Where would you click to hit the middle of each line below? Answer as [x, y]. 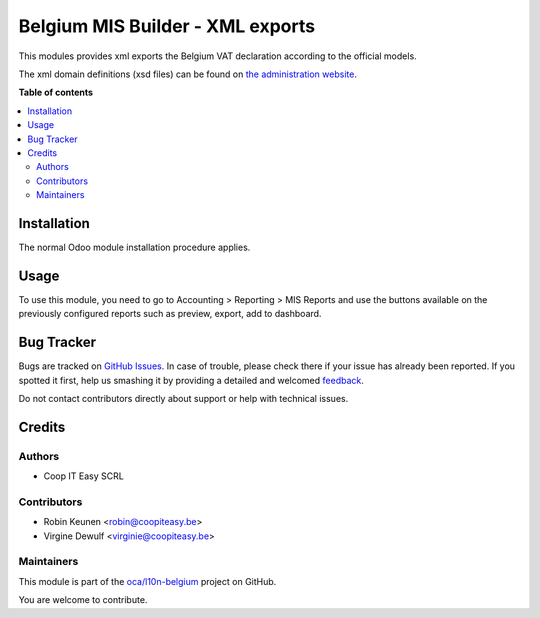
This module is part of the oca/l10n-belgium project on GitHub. [147, 581]
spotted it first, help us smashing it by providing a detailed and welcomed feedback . [191, 380]
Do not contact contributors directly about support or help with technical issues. [183, 398]
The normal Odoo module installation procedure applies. [134, 247]
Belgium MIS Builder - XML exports [166, 26]
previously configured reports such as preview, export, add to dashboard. [170, 314]
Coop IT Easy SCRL [83, 476]
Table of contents [56, 92]
